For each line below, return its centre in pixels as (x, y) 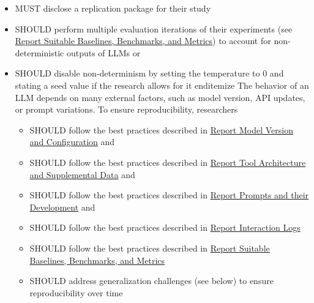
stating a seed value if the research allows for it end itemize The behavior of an (162, 85)
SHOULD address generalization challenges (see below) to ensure (151, 281)
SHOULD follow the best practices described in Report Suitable (150, 248)
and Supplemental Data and (82, 174)
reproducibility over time (76, 292)
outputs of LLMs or (103, 52)
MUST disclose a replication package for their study (113, 8)
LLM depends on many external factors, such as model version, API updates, (160, 97)
